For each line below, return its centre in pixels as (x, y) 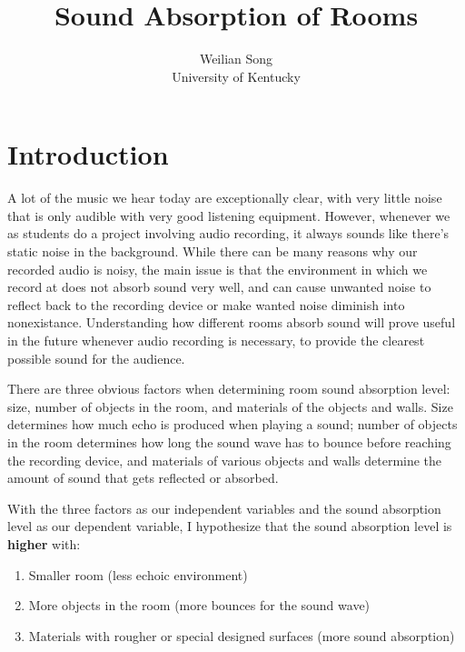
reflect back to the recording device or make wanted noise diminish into (206, 304)
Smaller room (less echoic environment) (138, 574)
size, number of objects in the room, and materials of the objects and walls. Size (230, 406)
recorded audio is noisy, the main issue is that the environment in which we (218, 269)
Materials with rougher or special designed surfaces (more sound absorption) (242, 635)
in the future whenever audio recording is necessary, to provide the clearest (216, 340)
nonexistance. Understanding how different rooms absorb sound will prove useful (232, 322)
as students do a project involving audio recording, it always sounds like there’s (228, 233)
